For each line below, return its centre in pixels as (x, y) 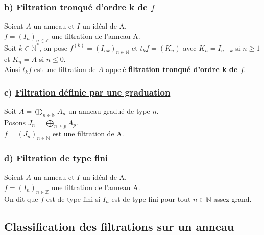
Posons (15, 122)
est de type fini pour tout (151, 198)
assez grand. (233, 198)
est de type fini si (73, 198)
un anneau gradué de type (109, 111)
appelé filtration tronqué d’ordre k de (172, 69)
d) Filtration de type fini (56, 158)
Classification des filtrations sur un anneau (119, 226)
